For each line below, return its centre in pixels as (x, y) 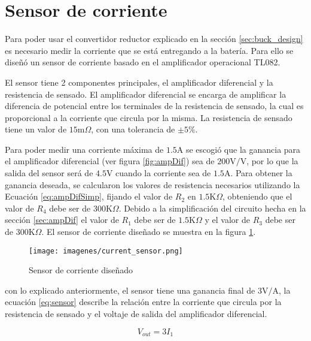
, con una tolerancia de (133, 129)
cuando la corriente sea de (163, 173)
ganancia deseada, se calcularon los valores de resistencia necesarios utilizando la (153, 184)
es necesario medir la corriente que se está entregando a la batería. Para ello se (149, 50)
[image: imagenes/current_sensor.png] (106, 251)
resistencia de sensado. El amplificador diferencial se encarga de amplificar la (146, 94)
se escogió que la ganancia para (243, 149)
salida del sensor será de (49, 173)
